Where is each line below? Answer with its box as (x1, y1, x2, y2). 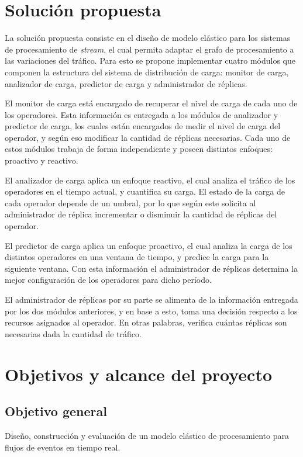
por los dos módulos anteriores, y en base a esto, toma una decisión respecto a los (5, 304, 298, 317)
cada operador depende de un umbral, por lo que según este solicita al (5, 196, 256, 209)
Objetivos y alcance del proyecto (5, 362, 273, 386)
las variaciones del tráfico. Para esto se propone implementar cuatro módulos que (5, 54, 296, 67)
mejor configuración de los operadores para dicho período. (5, 273, 212, 286)
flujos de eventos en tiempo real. (5, 441, 120, 453)
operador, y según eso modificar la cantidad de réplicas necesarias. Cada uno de (5, 131, 291, 143)
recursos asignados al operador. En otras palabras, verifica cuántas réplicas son (5, 316, 287, 328)
